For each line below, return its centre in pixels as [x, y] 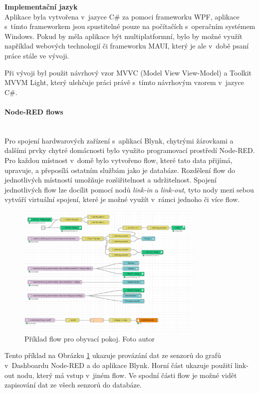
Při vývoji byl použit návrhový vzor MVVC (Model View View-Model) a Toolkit [128, 72]
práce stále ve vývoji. [37, 55]
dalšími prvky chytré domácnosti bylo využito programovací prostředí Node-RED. [130, 150]
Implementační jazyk [41, 6]
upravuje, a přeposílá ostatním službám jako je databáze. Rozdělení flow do [120, 170]
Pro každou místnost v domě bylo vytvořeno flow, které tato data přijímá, [119, 160]
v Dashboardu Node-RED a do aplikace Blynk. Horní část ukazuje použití [119, 365]
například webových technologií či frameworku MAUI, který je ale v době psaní [127, 46]
